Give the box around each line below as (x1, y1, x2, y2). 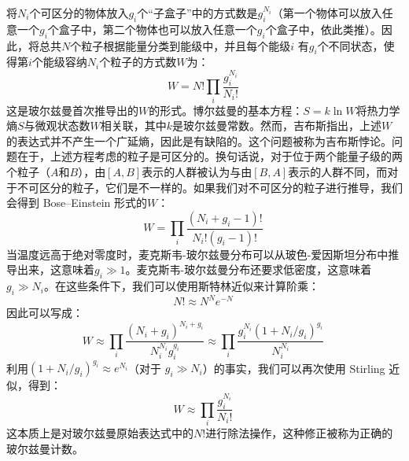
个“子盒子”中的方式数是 (137, 5, 258, 20)
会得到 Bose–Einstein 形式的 (6, 194, 148, 211)
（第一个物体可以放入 (271, 5, 382, 20)
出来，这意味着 (17, 261, 94, 278)
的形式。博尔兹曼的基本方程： (149, 101, 304, 118)
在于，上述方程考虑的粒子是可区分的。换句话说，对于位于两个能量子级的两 (17, 148, 403, 164)
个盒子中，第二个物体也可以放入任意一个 (47, 20, 257, 37)
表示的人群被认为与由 (142, 164, 252, 179)
